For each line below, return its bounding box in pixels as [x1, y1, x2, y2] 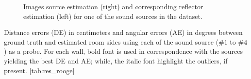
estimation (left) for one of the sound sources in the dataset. [23, 11, 202, 21]
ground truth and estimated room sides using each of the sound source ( [4, 36, 219, 47]
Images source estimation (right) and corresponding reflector [23, 1, 203, 11]
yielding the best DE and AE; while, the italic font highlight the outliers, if [4, 55, 228, 65]
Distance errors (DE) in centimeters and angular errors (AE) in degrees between [4, 27, 243, 37]
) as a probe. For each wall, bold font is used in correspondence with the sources [4, 46, 243, 56]
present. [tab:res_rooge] [4, 65, 75, 75]
